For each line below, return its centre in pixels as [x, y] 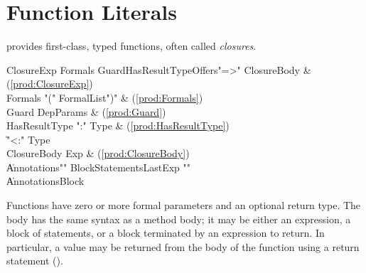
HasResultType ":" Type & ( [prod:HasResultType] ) [118, 125]
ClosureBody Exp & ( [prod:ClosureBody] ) [98, 153]
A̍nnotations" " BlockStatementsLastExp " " [99, 167]
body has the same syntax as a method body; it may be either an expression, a [179, 219]
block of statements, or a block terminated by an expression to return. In [166, 233]
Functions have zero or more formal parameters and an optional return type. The [184, 205]
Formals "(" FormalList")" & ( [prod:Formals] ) [105, 97]
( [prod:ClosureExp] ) [50, 84]
